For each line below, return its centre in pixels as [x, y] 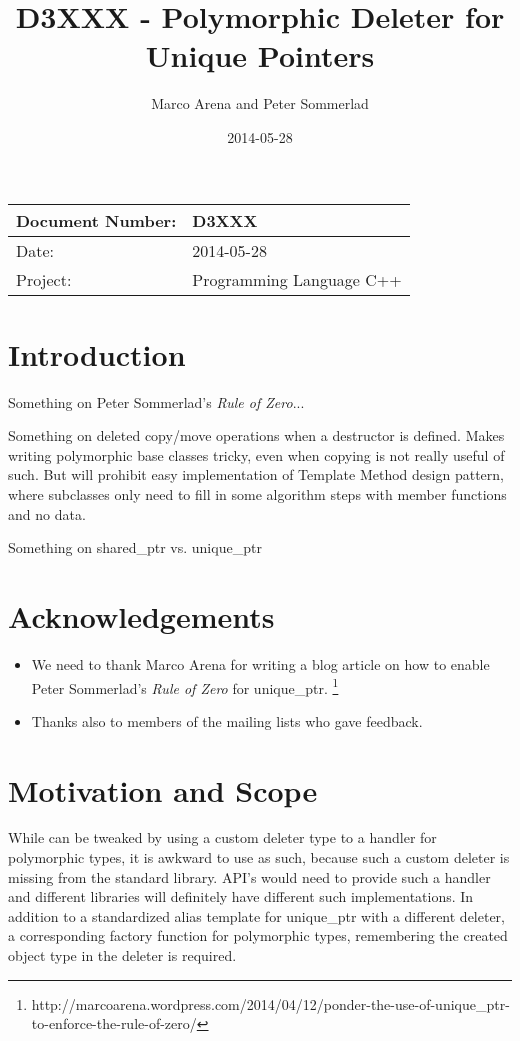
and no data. [47, 513]
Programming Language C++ [297, 279]
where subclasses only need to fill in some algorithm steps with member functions [257, 494]
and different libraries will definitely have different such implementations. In [241, 896]
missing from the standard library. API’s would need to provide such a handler [249, 876]
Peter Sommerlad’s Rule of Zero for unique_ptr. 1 [185, 686]
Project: [44, 279]
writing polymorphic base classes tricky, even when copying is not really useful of [256, 454]
